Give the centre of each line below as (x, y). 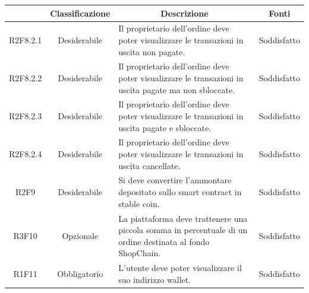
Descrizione (185, 13)
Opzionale (80, 235)
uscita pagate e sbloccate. (165, 127)
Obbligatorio (80, 273)
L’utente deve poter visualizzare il (180, 268)
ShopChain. (140, 253)
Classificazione (80, 13)
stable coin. (139, 203)
